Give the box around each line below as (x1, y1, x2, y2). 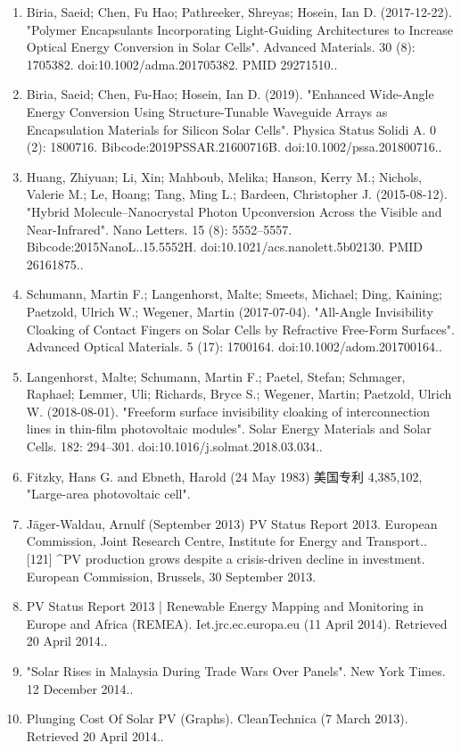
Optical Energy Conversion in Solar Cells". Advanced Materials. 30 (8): (26, 37, 416, 56)
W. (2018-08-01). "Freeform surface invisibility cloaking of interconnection (26, 401, 431, 420)
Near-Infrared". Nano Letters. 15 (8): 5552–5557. (26, 219, 292, 238)
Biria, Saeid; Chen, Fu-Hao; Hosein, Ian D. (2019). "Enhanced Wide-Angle (26, 85, 434, 103)
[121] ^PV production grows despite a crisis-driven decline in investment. (26, 549, 425, 568)
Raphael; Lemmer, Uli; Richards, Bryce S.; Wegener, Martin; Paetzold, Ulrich (26, 384, 452, 403)
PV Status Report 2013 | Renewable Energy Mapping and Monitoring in (26, 597, 424, 615)
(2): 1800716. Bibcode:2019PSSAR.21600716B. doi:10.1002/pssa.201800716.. (26, 137, 442, 156)
